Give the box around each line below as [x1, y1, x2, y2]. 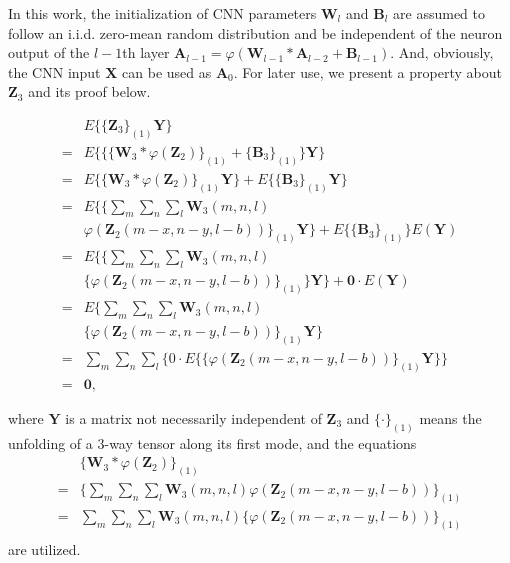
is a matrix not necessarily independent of [65, 407, 322, 428]
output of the [8, 42, 90, 63]
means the [419, 407, 482, 428]
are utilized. [8, 538, 81, 559]
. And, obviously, [390, 42, 494, 63]
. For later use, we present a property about [233, 61, 502, 82]
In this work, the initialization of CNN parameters [8, 3, 317, 23]
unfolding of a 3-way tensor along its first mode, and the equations [8, 432, 417, 453]
